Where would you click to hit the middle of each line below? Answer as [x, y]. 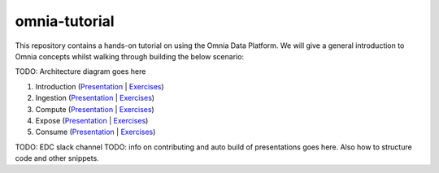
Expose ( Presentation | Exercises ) [92, 120]
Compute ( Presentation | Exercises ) [95, 109]
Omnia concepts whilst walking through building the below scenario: [129, 56]
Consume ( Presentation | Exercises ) [96, 132]
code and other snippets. [57, 158]
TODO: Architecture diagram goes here [80, 71]
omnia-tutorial [65, 21]
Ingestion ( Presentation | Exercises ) [95, 98]
